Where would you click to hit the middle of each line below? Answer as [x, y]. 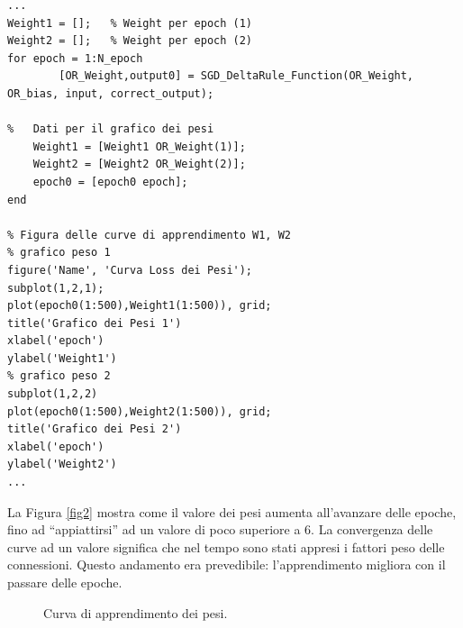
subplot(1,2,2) [53, 394]
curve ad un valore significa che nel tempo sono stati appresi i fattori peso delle [226, 546]
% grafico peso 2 [59, 376]
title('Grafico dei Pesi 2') [95, 429]
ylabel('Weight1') [62, 358]
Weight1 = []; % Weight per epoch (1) [130, 23]
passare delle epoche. [65, 582]
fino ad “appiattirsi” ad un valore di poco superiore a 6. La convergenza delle [220, 529]
